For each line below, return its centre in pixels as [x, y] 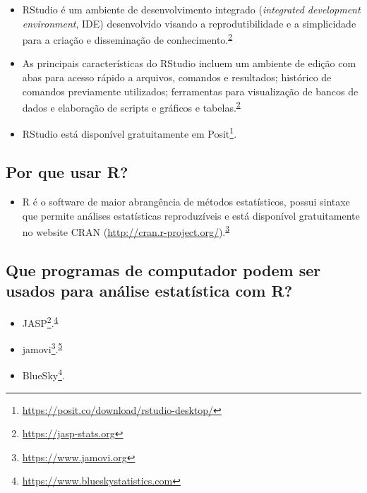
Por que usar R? [67, 172]
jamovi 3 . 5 [42, 348]
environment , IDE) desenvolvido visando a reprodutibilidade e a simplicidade [189, 23]
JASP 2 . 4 [40, 321]
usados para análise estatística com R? [149, 291]
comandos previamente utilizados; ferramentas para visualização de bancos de [190, 91]
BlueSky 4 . [43, 374]
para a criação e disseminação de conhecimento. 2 [127, 38]
